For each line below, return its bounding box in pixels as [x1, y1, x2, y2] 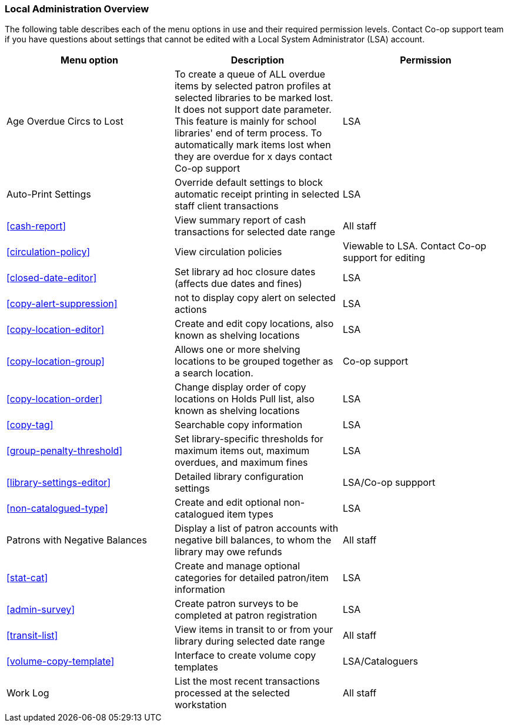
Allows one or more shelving [174, 344, 300, 356]
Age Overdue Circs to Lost [6, 115, 123, 128]
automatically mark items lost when [174, 139, 331, 151]
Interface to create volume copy [174, 649, 316, 662]
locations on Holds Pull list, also [174, 393, 315, 405]
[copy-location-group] [6, 355, 105, 368]
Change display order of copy [174, 381, 306, 393]
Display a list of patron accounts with [174, 522, 339, 535]
